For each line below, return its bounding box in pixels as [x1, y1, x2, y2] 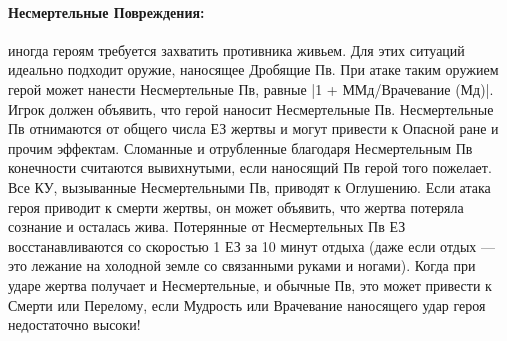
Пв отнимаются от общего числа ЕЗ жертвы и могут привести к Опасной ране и [8, 118, 499, 139]
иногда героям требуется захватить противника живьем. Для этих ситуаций [8, 39, 465, 60]
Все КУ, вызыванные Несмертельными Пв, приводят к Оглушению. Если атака [8, 176, 491, 197]
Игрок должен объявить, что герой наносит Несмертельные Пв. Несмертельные [8, 98, 494, 119]
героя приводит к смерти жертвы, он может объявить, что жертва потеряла [8, 196, 464, 217]
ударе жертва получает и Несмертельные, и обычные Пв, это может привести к [8, 274, 492, 295]
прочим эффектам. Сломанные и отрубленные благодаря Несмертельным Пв [8, 137, 473, 158]
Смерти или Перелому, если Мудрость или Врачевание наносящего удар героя [8, 294, 486, 315]
